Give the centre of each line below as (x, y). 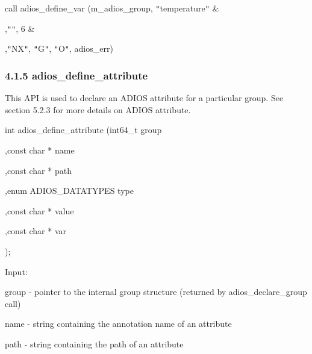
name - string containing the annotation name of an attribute (118, 324)
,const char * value (39, 210)
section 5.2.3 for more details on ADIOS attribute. (98, 109)
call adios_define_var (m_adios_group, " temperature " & (112, 8)
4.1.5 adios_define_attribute (76, 75)
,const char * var (36, 231)
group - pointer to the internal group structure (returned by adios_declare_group (156, 292)
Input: (16, 271)
